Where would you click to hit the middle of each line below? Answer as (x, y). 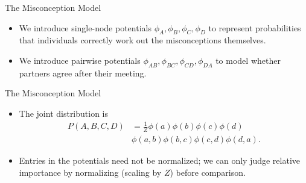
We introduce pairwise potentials (80, 60)
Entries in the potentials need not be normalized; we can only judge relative (159, 160)
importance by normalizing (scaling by (90, 172)
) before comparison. (208, 172)
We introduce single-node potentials (85, 27)
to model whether (248, 60)
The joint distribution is (64, 113)
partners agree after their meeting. (83, 73)
